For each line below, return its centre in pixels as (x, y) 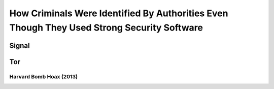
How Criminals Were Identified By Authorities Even (119, 13)
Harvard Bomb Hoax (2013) (44, 76)
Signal (20, 46)
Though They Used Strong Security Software (106, 27)
